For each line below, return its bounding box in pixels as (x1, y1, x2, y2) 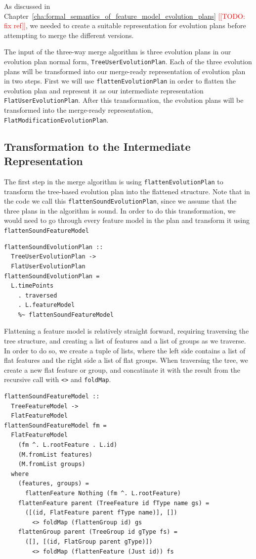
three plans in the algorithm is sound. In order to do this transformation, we (4, 205, 236, 215)
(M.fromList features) (18, 451, 92, 458)
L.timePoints (11, 282, 54, 290)
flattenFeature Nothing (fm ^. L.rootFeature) (25, 490, 181, 497)
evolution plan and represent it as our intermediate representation (4, 85, 204, 95)
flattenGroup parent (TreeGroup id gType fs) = (18, 528, 177, 536)
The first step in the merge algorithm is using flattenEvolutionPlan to (4, 176, 223, 186)
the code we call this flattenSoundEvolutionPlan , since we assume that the (4, 196, 237, 206)
